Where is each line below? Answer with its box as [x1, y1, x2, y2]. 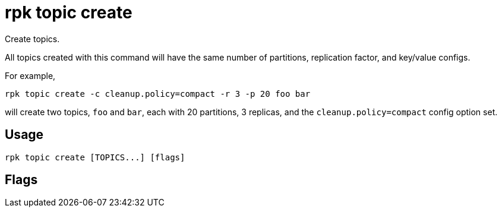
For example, [5, 70, 56, 81]
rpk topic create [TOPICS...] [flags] [5, 152, 185, 162]
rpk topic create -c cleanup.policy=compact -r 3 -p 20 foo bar [5, 88, 311, 99]
